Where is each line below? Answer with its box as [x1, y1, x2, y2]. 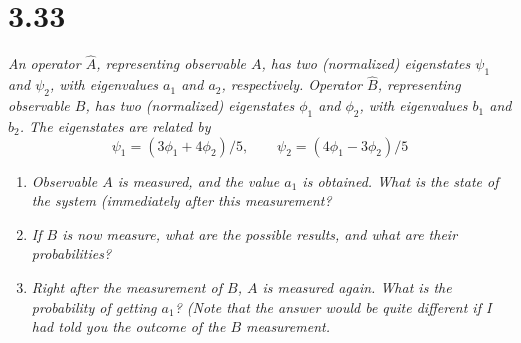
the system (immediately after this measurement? [31, 190, 332, 211]
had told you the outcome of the [31, 316, 226, 337]
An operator [8, 53, 81, 74]
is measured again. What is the [262, 276, 452, 297]
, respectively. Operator [221, 74, 362, 95]
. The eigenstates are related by [19, 115, 211, 136]
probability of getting [31, 296, 157, 317]
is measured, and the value [117, 170, 280, 191]
